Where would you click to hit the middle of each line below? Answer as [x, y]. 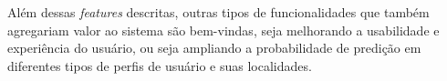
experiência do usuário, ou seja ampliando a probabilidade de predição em [214, 48]
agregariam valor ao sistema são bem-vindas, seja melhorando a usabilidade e [223, 30]
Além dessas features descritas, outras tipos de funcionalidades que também [218, 12]
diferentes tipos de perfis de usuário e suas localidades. [160, 65]
